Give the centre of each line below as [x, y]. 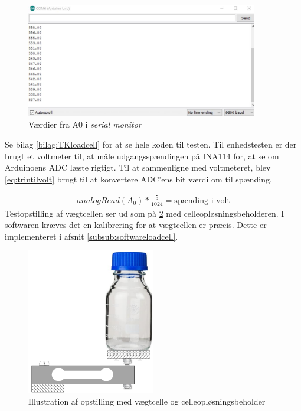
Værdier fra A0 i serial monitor [85, 124]
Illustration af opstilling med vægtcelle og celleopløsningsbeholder [147, 401]
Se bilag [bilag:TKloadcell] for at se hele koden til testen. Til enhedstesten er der [151, 144]
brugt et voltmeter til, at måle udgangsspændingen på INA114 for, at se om [142, 156]
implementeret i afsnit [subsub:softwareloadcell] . [91, 236]
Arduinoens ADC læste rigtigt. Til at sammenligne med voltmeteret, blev [138, 167]
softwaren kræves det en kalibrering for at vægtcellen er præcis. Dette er [136, 225]
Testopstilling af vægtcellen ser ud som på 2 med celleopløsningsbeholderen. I [145, 213]
